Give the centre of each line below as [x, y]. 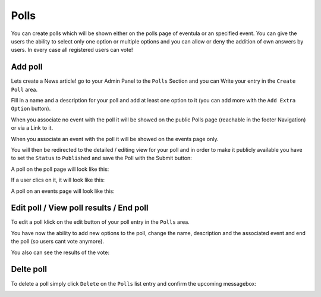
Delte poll [29, 269]
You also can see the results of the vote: [60, 252]
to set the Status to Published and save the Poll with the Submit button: [102, 158]
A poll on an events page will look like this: [63, 191]
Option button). [31, 109]
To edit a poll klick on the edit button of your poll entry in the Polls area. [100, 222]
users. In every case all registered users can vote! [72, 50]
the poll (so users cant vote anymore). [57, 242]
